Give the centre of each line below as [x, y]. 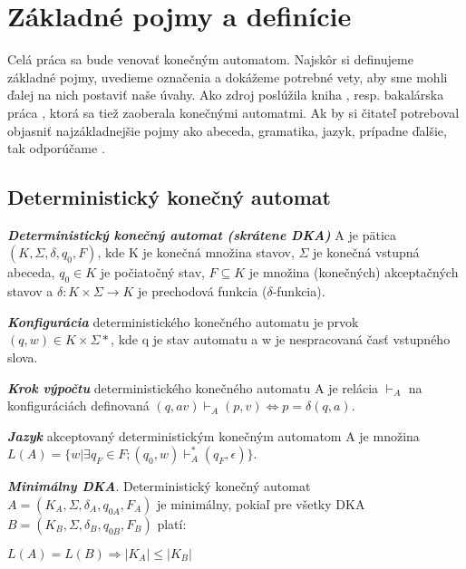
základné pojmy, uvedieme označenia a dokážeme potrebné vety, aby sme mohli [228, 77]
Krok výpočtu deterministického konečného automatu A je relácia [193, 387]
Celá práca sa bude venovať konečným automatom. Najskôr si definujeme [210, 59]
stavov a [30, 291]
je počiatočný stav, [152, 272]
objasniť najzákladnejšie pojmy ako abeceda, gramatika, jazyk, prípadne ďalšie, [227, 130]
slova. [23, 357]
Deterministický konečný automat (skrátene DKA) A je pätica [202, 234]
